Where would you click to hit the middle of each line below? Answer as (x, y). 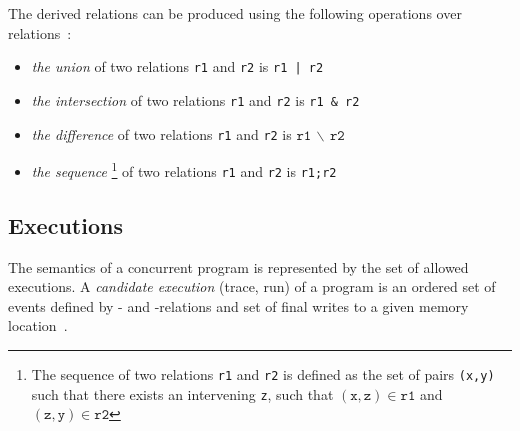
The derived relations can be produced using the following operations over (235, 13)
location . (38, 325)
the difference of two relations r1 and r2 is (161, 133)
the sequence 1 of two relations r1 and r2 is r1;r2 (184, 169)
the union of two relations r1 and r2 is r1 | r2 (177, 66)
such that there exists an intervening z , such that (182, 393)
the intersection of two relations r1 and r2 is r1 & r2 (195, 99)
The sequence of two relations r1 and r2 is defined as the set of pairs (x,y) (263, 374)
